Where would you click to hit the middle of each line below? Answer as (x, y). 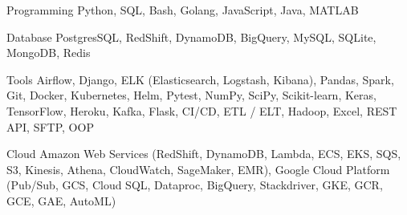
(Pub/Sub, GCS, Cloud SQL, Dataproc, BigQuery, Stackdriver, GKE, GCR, (195, 185)
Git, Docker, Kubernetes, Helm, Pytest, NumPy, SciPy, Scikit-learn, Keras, (191, 95)
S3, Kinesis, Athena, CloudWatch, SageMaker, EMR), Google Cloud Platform (198, 169)
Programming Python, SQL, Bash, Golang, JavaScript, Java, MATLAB (183, 10)
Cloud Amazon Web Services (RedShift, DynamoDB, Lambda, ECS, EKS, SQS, (204, 154)
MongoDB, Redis (49, 53)
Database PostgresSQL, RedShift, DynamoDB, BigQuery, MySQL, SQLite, (191, 37)
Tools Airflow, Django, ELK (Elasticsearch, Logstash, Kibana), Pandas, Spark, (200, 79)
